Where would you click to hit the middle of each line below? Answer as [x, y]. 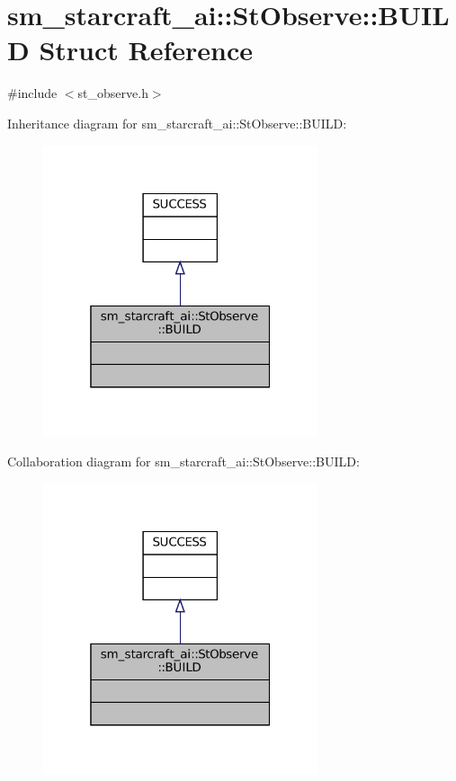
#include [32, 93]
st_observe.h [113, 93]
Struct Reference [146, 50]
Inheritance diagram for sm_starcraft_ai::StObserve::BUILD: [177, 123]
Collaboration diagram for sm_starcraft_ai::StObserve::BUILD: [183, 461]
